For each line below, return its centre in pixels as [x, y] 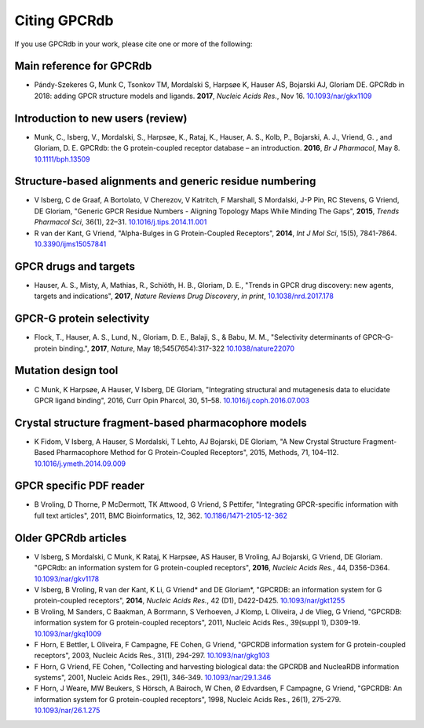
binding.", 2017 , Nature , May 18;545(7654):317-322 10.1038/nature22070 [177, 348]
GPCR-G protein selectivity [82, 319]
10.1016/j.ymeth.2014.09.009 [80, 464]
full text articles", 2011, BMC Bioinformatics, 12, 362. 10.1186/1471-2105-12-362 [161, 515]
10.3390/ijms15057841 [70, 244]
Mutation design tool [66, 371]
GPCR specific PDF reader [80, 486]
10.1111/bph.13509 [62, 159]
